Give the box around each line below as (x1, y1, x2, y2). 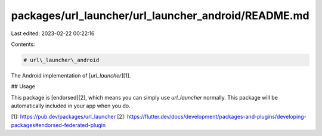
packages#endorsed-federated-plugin (11, 121, 106, 128)
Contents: (11, 41, 35, 48)
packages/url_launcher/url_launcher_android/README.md (11, 9, 309, 22)
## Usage (11, 83, 36, 90)
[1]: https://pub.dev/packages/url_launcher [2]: (11, 113, 126, 120)
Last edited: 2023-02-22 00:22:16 (11, 30, 95, 37)
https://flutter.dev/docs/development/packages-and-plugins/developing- (126, 113, 306, 120)
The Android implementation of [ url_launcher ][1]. (11, 72, 131, 79)
